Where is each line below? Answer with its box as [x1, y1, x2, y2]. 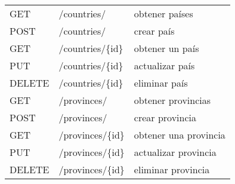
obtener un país [134, 41, 199, 55]
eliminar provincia [134, 162, 210, 176]
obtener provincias [134, 93, 211, 107]
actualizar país [134, 59, 195, 72]
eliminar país [134, 76, 188, 90]
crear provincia [134, 111, 196, 124]
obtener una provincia [134, 128, 225, 142]
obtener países [134, 7, 193, 20]
